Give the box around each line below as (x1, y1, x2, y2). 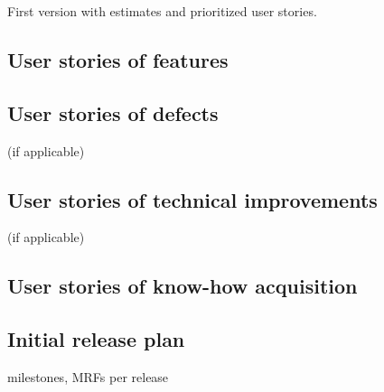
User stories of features (7, 45, 229, 73)
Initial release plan (7, 325, 185, 353)
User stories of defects (7, 98, 219, 126)
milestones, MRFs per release (7, 367, 169, 386)
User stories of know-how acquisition (7, 272, 358, 300)
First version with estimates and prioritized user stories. (7, 2, 317, 20)
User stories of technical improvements (7, 185, 378, 213)
